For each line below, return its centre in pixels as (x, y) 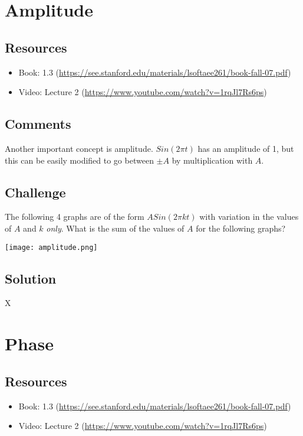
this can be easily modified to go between (79, 160)
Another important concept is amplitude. (79, 148)
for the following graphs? (241, 228)
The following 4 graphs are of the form (75, 217)
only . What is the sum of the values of (115, 228)
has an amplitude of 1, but (246, 148)
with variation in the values (249, 217)
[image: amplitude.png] (51, 247)
